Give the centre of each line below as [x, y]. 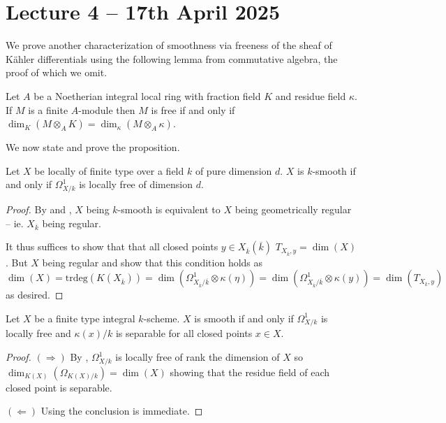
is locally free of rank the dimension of [198, 357]
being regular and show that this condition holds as [153, 262]
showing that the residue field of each [250, 372]
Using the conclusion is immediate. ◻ [122, 411]
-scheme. [162, 318]
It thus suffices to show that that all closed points [112, 246]
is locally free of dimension [136, 184]
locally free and [38, 333]
